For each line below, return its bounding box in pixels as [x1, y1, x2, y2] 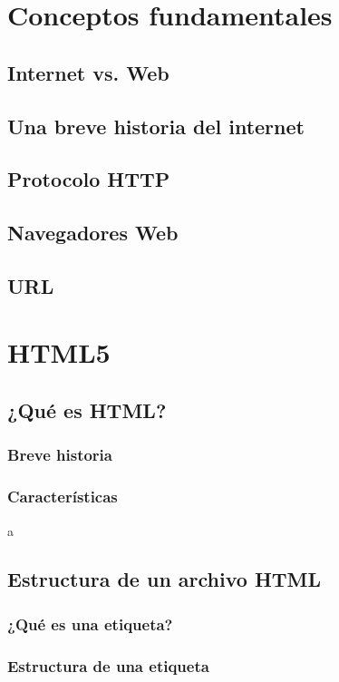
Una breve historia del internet [7, 112, 305, 140]
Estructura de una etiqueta [7, 654, 209, 677]
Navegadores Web [7, 219, 179, 247]
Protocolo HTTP [7, 165, 170, 193]
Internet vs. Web [7, 58, 169, 86]
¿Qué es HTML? [7, 396, 167, 424]
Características [7, 485, 118, 508]
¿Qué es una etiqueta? [7, 612, 173, 635]
